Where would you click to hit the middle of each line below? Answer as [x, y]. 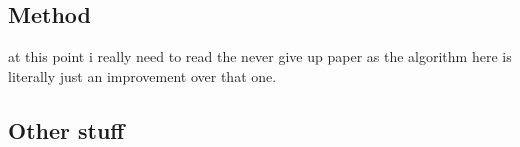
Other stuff [66, 129]
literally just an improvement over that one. [142, 75]
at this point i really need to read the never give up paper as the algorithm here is [260, 56]
